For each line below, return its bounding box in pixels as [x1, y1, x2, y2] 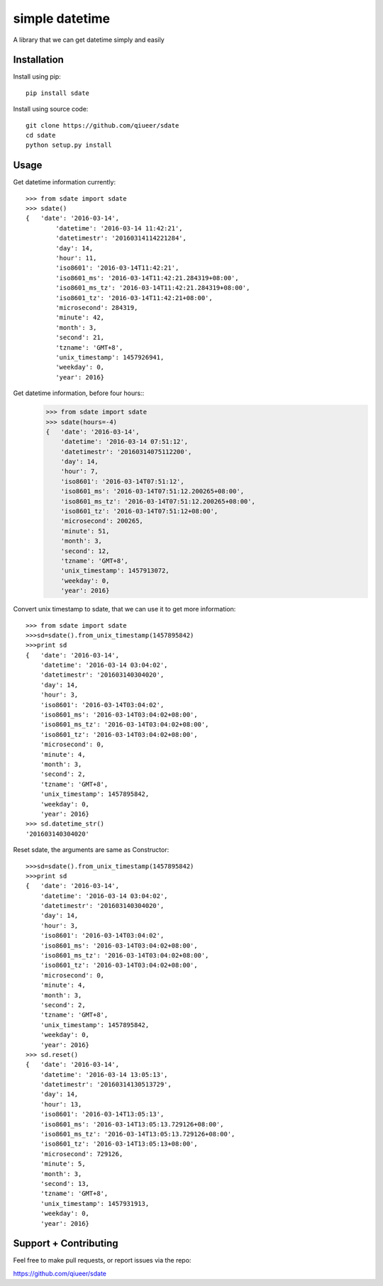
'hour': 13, [40, 1100, 82, 1108]
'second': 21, [55, 333, 105, 342]
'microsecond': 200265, [60, 517, 143, 525]
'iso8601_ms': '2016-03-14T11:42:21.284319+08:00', [55, 274, 239, 282]
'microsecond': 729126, [40, 1150, 123, 1158]
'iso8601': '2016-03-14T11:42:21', [55, 264, 179, 272]
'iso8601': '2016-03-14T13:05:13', [40, 1110, 165, 1119]
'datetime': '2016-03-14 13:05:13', [40, 1070, 168, 1078]
